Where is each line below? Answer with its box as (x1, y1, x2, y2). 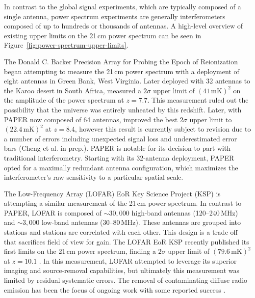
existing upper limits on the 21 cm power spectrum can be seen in (4, 30, 202, 40)
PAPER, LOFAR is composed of (4, 207, 102, 217)
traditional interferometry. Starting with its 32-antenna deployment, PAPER (4, 152, 234, 163)
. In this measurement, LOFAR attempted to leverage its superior (39, 255, 237, 266)
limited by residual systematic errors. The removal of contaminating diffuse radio (4, 275, 248, 285)
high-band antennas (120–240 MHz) (131, 207, 238, 217)
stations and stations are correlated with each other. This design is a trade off (4, 227, 238, 237)
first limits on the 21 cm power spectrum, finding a (4, 246, 156, 256)
